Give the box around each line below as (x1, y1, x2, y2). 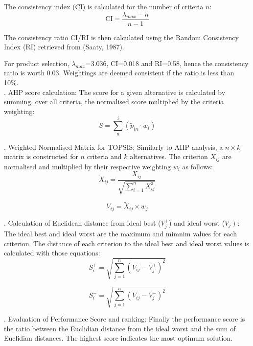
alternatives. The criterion (130, 151, 208, 161)
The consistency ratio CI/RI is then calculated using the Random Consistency (4, 32, 239, 42)
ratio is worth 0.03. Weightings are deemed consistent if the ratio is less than (4, 68, 234, 78)
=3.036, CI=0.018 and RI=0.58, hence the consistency (85, 58, 249, 68)
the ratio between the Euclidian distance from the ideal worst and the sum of (4, 323, 236, 333)
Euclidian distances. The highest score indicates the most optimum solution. (4, 333, 233, 343)
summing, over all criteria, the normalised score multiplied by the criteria (4, 96, 224, 107)
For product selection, (4, 58, 69, 68)
